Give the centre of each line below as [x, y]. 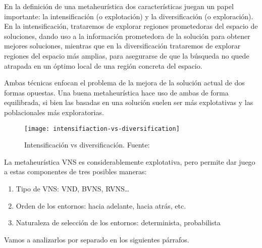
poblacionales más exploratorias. [54, 112]
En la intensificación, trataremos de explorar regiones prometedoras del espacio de [131, 26]
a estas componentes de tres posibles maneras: [75, 171]
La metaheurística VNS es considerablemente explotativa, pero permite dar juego [130, 161]
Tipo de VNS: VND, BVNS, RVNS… [73, 188]
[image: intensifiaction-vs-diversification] [102, 129]
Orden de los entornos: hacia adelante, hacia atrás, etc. [101, 205]
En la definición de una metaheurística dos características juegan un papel [119, 6]
